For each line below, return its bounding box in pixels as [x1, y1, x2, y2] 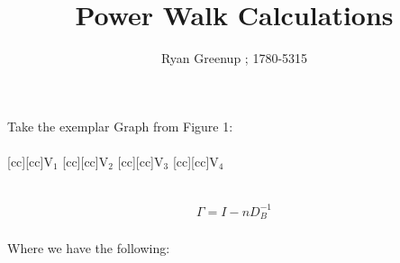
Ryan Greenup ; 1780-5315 [160, 49, 308, 68]
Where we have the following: [7, 239, 170, 258]
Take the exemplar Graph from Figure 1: [7, 116, 233, 135]
